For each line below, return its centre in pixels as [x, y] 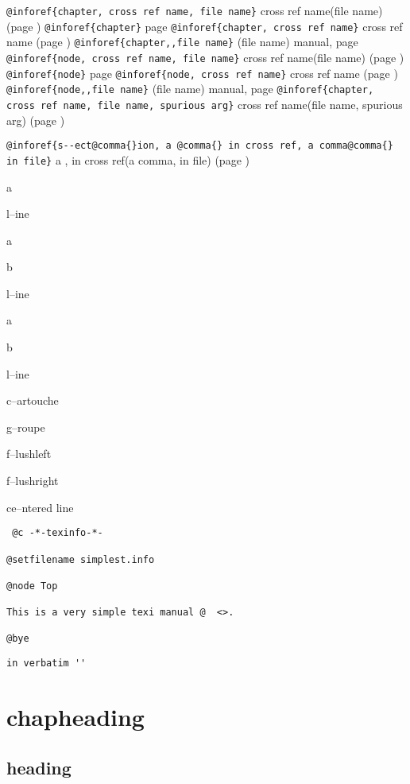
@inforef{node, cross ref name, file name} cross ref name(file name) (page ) [205, 57]
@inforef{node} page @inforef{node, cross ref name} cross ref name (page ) [202, 73]
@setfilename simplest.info [81, 559]
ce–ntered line [40, 507]
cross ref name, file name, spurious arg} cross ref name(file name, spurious [205, 104]
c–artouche [33, 400]
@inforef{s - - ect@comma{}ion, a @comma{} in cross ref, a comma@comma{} [200, 146]
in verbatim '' [46, 664]
